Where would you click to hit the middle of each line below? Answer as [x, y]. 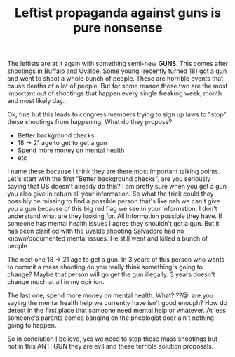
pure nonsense [118, 28]
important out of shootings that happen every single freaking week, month [115, 93]
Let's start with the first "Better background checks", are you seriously [109, 179]
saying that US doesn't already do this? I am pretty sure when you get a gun [117, 187]
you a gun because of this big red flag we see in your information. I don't [112, 209]
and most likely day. [36, 101]
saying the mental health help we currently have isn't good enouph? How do [117, 303]
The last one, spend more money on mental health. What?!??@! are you [110, 295]
